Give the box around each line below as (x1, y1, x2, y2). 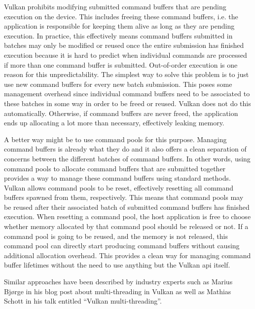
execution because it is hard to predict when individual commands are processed (4, 49, 247, 60)
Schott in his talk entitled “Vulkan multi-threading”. (4, 296, 162, 306)
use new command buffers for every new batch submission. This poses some (4, 78, 232, 89)
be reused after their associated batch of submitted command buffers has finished (4, 201, 250, 212)
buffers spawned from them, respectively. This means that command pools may (4, 192, 244, 202)
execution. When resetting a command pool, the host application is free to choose (4, 211, 251, 222)
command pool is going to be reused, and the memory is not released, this (4, 231, 228, 241)
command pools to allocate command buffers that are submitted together (4, 163, 226, 173)
